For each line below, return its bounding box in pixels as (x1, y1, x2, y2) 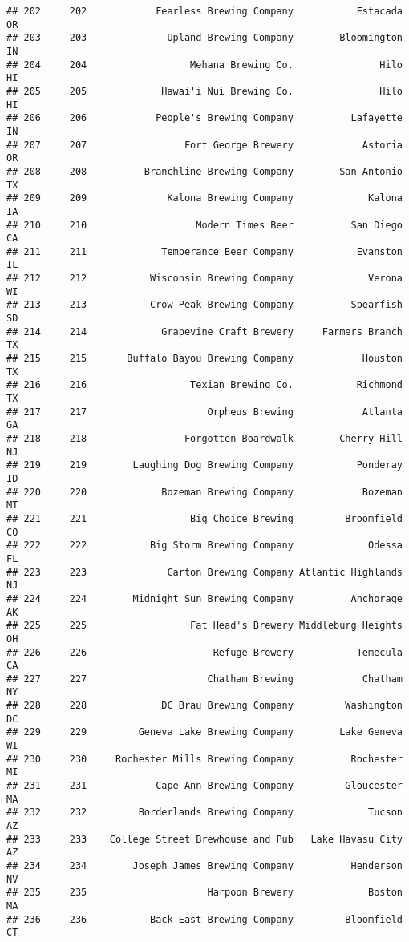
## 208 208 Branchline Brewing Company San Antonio (6, 165, 403, 177)
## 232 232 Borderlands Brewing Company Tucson (6, 807, 403, 819)
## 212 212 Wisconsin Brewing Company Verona (6, 273, 403, 285)
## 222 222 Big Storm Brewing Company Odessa (6, 540, 403, 552)
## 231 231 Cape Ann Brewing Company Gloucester (6, 780, 403, 792)
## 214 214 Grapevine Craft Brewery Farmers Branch (6, 325, 403, 338)
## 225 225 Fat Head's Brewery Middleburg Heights (6, 620, 403, 632)
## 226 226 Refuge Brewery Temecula (6, 646, 403, 658)
